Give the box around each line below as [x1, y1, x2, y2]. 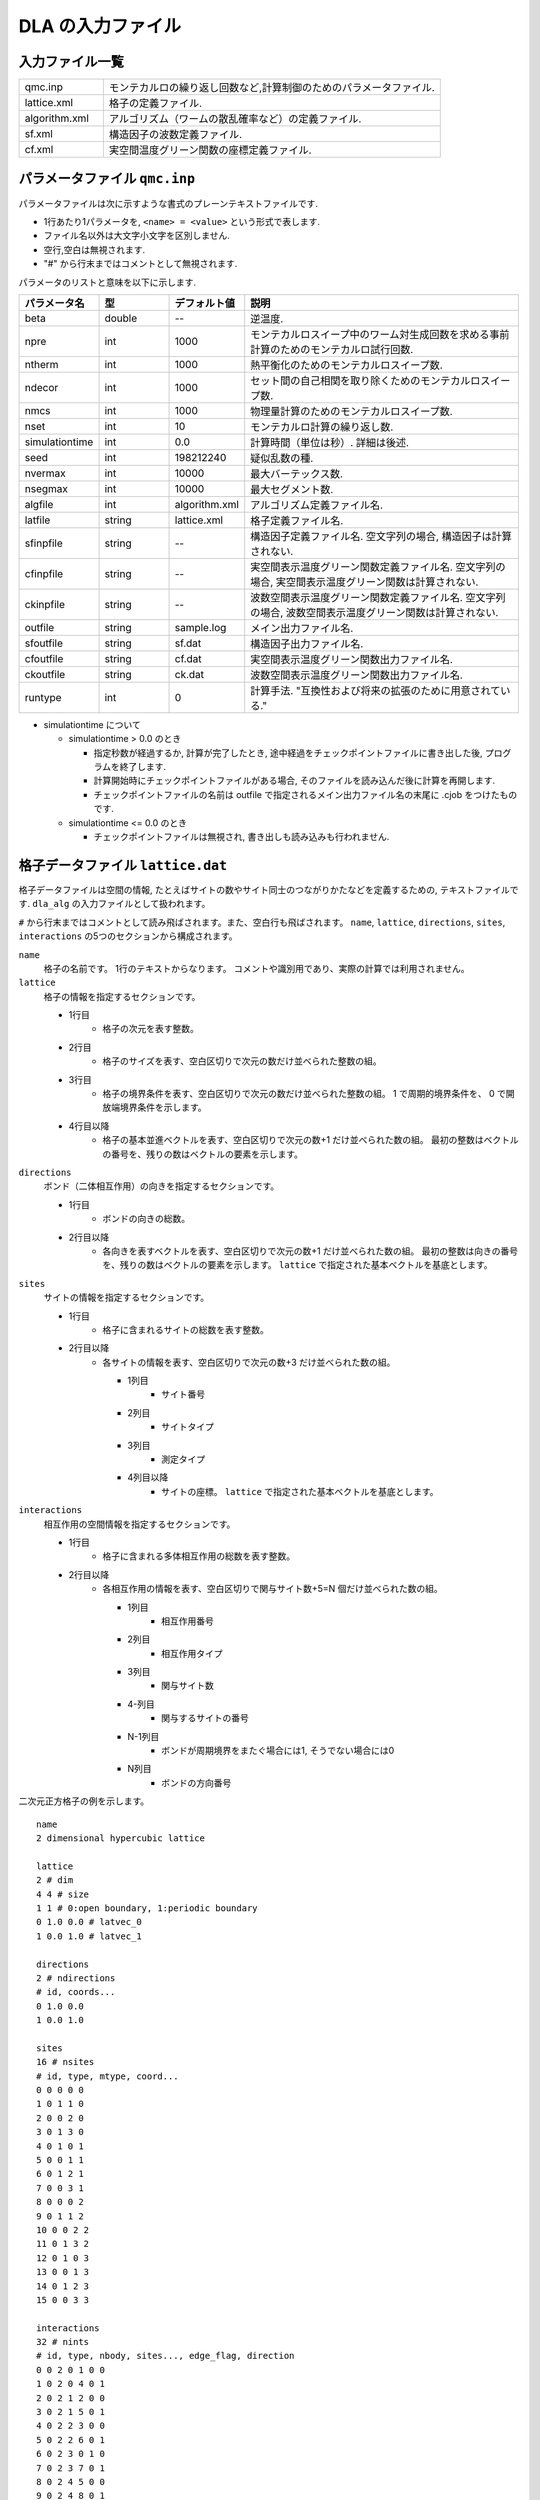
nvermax [24, 466, 66, 480]
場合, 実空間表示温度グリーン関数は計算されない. [250, 575, 479, 589]
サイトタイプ [161, 1421, 214, 1433]
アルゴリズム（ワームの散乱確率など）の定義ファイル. [108, 112, 362, 126]
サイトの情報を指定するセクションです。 [43, 1291, 210, 1304]
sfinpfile [24, 536, 64, 550]
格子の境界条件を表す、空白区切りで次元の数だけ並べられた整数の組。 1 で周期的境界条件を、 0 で [102, 1088, 507, 1100]
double [104, 311, 138, 325]
